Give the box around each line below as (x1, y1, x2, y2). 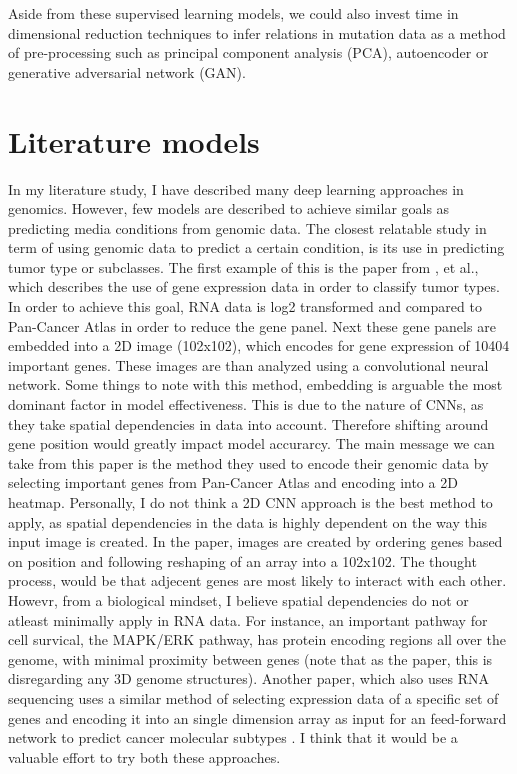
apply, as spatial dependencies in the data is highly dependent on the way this (8, 511, 488, 532)
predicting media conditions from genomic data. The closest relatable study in (8, 217, 487, 238)
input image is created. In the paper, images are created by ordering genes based (8, 531, 503, 552)
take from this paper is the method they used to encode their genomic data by (8, 452, 489, 473)
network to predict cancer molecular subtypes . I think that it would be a (8, 727, 458, 748)
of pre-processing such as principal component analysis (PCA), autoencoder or (8, 42, 489, 63)
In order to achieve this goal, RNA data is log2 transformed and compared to (8, 296, 482, 317)
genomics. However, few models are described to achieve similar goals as (8, 198, 450, 219)
